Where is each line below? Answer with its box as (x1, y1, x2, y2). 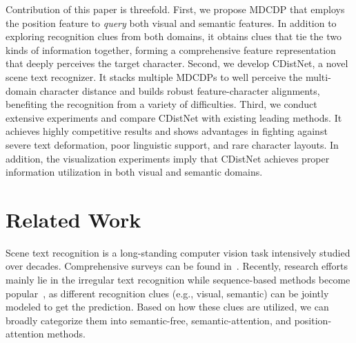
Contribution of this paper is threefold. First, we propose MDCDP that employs (6, 2, 345, 16)
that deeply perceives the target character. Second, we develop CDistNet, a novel (6, 56, 348, 71)
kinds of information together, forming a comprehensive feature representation (6, 42, 336, 57)
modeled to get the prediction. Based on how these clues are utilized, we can (6, 299, 329, 314)
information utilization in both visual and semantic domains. (6, 165, 263, 179)
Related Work (6, 205, 141, 233)
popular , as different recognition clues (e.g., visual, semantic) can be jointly (6, 286, 329, 300)
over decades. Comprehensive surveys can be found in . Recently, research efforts (6, 259, 348, 273)
